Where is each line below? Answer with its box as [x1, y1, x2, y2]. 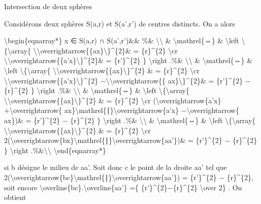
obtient [4, 192, 26, 202]
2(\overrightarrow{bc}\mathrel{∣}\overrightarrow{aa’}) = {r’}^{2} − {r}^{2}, [4, 171, 253, 182]
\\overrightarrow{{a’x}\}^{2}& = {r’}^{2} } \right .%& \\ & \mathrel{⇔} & [4, 55, 253, 66]
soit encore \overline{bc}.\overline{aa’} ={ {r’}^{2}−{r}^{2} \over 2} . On [4, 182, 242, 192]
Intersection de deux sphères [4, 1, 92, 11]
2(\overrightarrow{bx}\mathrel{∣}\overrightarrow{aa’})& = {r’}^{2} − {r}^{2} [4, 135, 257, 145]
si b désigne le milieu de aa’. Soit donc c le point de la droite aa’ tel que [4, 162, 227, 172]
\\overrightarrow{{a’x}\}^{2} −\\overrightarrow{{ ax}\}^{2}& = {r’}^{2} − [4, 75, 251, 85]
